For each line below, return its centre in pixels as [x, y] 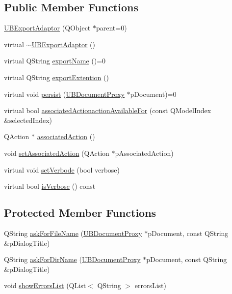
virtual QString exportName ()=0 [55, 61]
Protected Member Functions [80, 213]
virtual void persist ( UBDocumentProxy [64, 94]
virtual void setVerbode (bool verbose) [62, 169]
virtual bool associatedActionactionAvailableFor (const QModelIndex [108, 110]
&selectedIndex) [28, 120]
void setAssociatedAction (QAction [57, 153]
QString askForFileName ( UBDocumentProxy [73, 233]
